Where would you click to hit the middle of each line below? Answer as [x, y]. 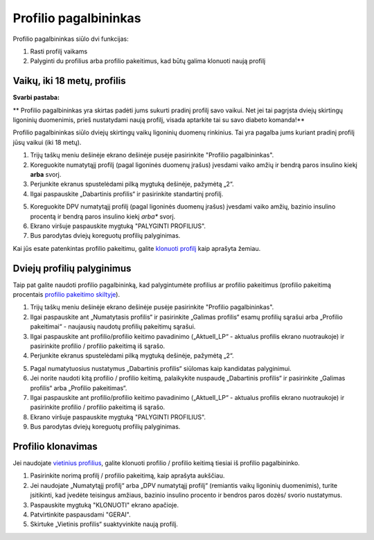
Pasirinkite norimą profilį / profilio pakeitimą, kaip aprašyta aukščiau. [127, 476]
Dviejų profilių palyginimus [72, 268]
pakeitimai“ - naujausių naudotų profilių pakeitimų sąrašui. [113, 326]
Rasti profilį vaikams [59, 51]
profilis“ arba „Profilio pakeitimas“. [79, 387]
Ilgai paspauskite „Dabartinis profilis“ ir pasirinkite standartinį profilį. [127, 193]
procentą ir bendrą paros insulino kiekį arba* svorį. [103, 216]
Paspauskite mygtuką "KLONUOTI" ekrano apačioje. [105, 505]
